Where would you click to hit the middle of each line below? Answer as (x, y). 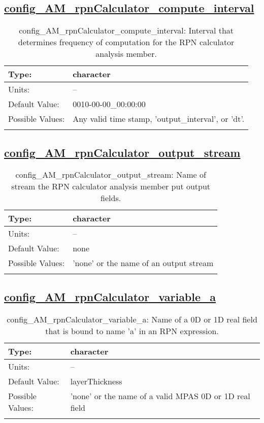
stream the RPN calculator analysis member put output (111, 186)
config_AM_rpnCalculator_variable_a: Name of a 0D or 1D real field (132, 319)
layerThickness (96, 381)
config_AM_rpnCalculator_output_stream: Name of (111, 175)
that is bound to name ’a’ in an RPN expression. (132, 331)
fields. (111, 198)
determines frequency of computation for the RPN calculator (126, 42)
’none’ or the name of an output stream (143, 263)
